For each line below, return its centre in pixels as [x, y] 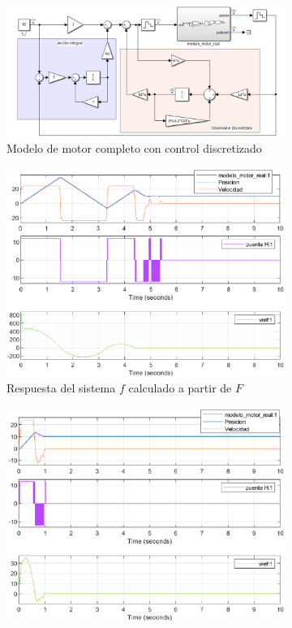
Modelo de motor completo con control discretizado [134, 148]
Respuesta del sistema [61, 388]
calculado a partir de [180, 388]
